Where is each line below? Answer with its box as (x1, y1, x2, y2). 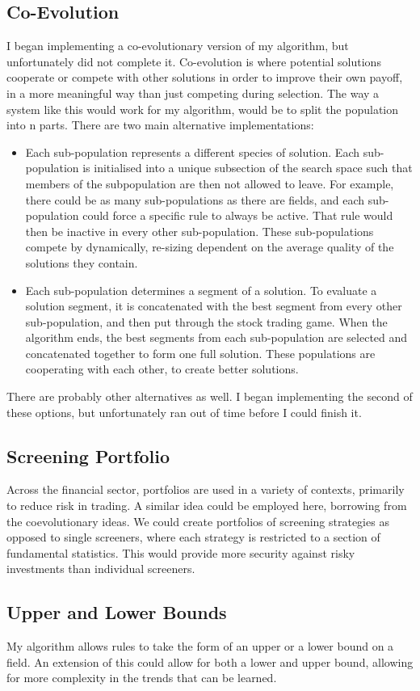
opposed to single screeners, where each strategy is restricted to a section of (6, 529, 380, 546)
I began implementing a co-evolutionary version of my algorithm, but (6, 37, 349, 54)
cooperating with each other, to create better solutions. (25, 360, 299, 377)
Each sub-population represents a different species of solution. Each (25, 143, 359, 160)
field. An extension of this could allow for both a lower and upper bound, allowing (6, 653, 414, 670)
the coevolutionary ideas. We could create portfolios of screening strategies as (6, 512, 389, 529)
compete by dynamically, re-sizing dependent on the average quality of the (25, 238, 394, 255)
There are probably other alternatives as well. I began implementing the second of (6, 388, 413, 405)
